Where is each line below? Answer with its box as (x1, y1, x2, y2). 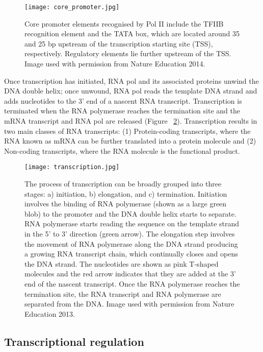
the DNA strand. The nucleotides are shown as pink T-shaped (24, 258, 219, 269)
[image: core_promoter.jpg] (24, 4, 120, 11)
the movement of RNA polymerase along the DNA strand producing (24, 238, 238, 249)
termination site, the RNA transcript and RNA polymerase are (24, 288, 221, 299)
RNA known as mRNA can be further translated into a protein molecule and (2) (4, 135, 256, 146)
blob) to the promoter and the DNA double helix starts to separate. (24, 208, 236, 219)
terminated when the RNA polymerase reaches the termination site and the (4, 105, 240, 116)
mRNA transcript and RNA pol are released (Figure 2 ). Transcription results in (4, 115, 257, 126)
